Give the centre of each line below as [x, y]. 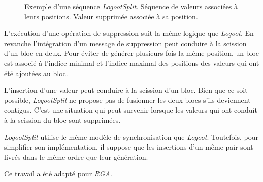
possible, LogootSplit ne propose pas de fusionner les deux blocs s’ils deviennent [127, 100]
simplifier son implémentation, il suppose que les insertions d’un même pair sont [129, 147]
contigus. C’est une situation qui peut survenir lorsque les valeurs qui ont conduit [131, 110]
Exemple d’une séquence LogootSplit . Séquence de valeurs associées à [131, 6]
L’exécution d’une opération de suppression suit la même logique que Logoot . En [129, 33]
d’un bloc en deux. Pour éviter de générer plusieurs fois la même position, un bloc [131, 53]
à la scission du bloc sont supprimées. [62, 119]
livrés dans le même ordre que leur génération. [76, 156]
